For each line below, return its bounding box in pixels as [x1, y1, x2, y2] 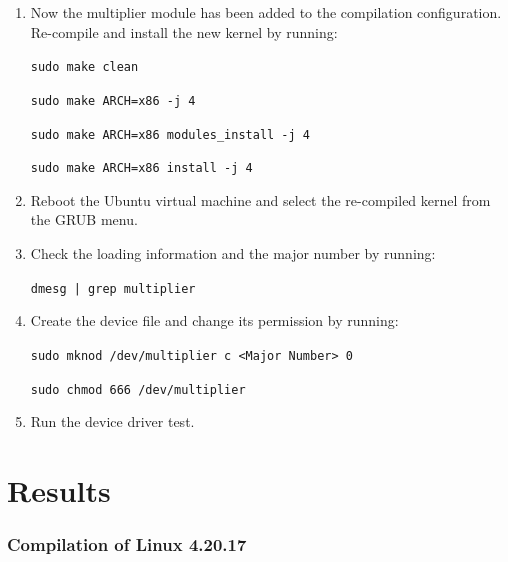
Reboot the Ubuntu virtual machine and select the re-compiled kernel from [30, 189, 491, 210]
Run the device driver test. [30, 411, 195, 432]
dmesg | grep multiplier [30, 281, 196, 296]
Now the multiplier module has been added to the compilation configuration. [30, 2, 502, 22]
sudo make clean [30, 60, 139, 75]
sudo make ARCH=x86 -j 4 [30, 93, 196, 108]
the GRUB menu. [30, 209, 138, 230]
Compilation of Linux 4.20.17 [7, 532, 247, 557]
